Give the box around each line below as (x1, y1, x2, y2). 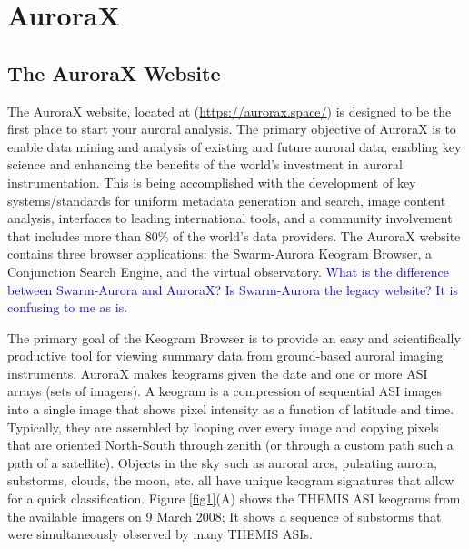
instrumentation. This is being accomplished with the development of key (7, 172, 416, 191)
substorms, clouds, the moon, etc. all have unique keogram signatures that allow (7, 471, 454, 490)
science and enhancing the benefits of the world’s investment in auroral (7, 155, 403, 174)
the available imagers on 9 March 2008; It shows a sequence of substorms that (7, 506, 442, 525)
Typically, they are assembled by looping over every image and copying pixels (7, 417, 439, 436)
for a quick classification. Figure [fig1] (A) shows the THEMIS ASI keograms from (7, 489, 461, 508)
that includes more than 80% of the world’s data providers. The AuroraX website (7, 226, 461, 245)
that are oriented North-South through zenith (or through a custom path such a (7, 435, 454, 454)
